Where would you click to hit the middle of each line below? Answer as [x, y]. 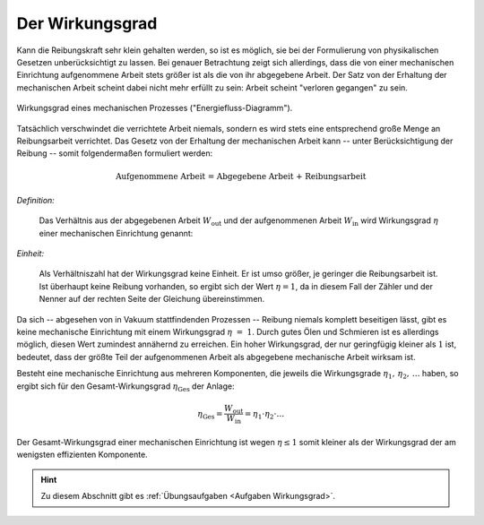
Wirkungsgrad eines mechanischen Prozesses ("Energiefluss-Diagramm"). [155, 108]
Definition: [36, 200]
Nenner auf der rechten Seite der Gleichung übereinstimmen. [152, 299]
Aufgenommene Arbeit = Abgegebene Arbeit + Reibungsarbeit [241, 176]
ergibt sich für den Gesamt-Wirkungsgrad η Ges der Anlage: [125, 387]
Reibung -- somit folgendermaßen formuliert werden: [115, 153]
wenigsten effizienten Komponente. [82, 455]
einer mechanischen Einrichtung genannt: [116, 233]
